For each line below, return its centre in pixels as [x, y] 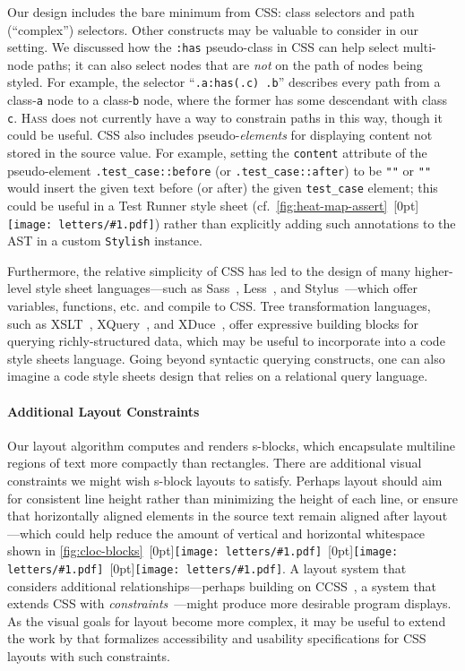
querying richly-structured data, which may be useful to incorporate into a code [226, 341]
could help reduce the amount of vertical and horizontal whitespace [241, 533]
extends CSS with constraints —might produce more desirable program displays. [229, 603]
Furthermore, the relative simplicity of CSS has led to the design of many [209, 270]
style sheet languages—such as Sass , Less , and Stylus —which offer [226, 288]
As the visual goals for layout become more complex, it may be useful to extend [227, 620]
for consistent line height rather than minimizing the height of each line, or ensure [232, 498]
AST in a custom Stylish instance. [105, 241]
